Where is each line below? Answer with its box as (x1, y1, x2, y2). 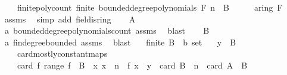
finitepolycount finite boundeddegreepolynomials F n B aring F (17, 1, 283, 13)
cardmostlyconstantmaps (17, 47, 108, 60)
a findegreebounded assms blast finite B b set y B (4, 35, 236, 48)
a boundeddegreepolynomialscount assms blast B (4, 24, 210, 37)
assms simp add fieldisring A (4, 12, 136, 25)
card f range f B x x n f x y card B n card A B (17, 58, 248, 71)
